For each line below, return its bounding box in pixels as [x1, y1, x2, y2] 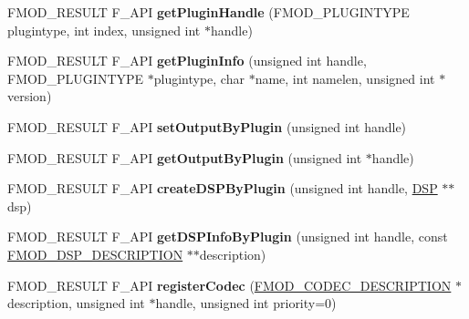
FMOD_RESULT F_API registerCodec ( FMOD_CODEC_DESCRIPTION [7, 275, 452, 294]
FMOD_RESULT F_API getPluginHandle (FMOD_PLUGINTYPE [7, 3, 410, 21]
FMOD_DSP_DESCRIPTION [7, 244, 183, 263]
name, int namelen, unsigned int [255, 68, 435, 87]
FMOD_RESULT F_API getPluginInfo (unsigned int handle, [7, 51, 367, 70]
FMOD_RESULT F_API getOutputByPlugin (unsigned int [7, 148, 362, 167]
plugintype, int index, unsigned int [7, 20, 201, 39]
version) [7, 87, 52, 106]
